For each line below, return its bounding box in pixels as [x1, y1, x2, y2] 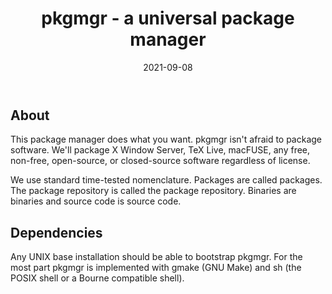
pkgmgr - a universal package [41, 7, 295, 30]
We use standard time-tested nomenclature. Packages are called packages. [10, 174, 323, 186]
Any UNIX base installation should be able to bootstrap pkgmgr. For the [10, 251, 303, 263]
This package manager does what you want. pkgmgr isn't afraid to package [10, 133, 323, 146]
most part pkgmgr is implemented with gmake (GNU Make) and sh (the [10, 262, 302, 274]
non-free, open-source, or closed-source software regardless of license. [10, 155, 311, 167]
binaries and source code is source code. [10, 195, 182, 207]
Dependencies [10, 224, 103, 241]
